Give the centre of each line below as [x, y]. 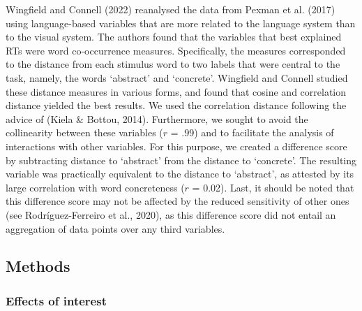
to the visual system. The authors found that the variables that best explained [174, 37]
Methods [38, 266]
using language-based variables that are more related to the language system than [181, 23]
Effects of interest [56, 300]
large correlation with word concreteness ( [95, 187]
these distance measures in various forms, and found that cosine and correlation [176, 91]
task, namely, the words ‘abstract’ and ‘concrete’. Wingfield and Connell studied [177, 77]
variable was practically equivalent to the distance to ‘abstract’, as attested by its [180, 174]
